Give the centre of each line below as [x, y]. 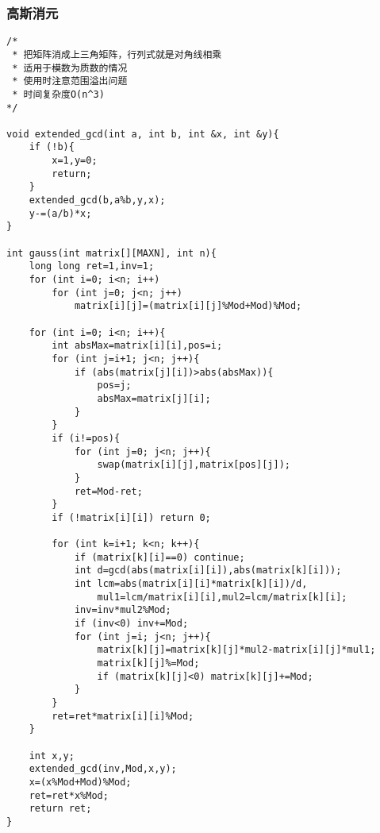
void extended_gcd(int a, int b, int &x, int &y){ [143, 134]
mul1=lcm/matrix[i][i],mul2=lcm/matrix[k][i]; [222, 597]
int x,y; [52, 756]
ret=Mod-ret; [108, 491]
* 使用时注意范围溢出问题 [70, 81]
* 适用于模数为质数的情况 [70, 68]
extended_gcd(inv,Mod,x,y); [103, 769]
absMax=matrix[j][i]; [154, 398]
